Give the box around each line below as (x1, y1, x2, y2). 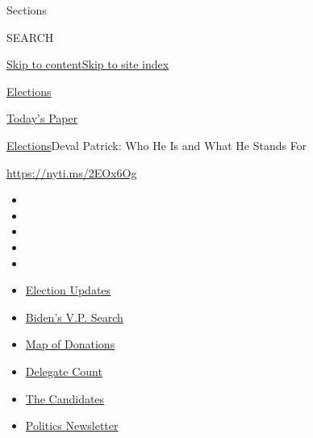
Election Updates (25, 282, 111, 298)
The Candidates (25, 390, 105, 407)
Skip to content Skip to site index (6, 56, 169, 73)
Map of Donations (25, 336, 115, 352)
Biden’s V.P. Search (25, 308, 123, 325)
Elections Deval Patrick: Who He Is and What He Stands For (6, 136, 307, 153)
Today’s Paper (6, 110, 78, 127)
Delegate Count (25, 362, 102, 379)
